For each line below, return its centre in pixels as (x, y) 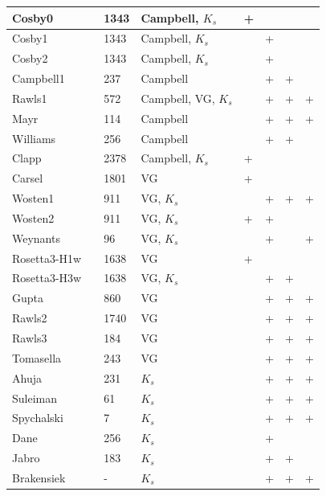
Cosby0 (33, 17)
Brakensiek (39, 477)
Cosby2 (30, 58)
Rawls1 (30, 98)
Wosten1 (33, 198)
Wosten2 (33, 217)
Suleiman (35, 398)
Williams (34, 138)
